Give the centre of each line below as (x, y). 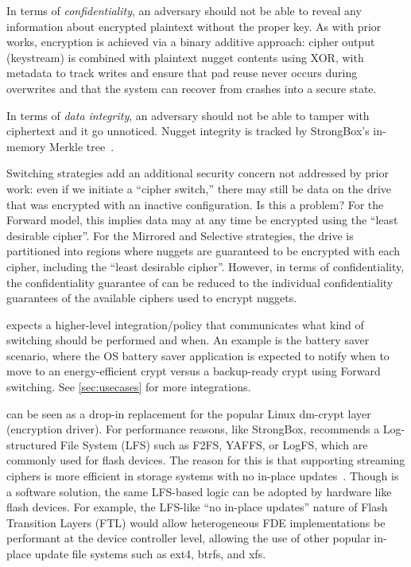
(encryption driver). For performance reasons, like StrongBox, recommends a (193, 429)
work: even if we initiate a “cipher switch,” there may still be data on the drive (199, 188)
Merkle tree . (82, 146)
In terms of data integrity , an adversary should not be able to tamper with (188, 115)
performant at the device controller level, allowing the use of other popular (188, 538)
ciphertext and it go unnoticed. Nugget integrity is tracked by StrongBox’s (188, 131)
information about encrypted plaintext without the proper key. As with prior (194, 26)
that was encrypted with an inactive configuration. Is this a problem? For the (195, 204)
